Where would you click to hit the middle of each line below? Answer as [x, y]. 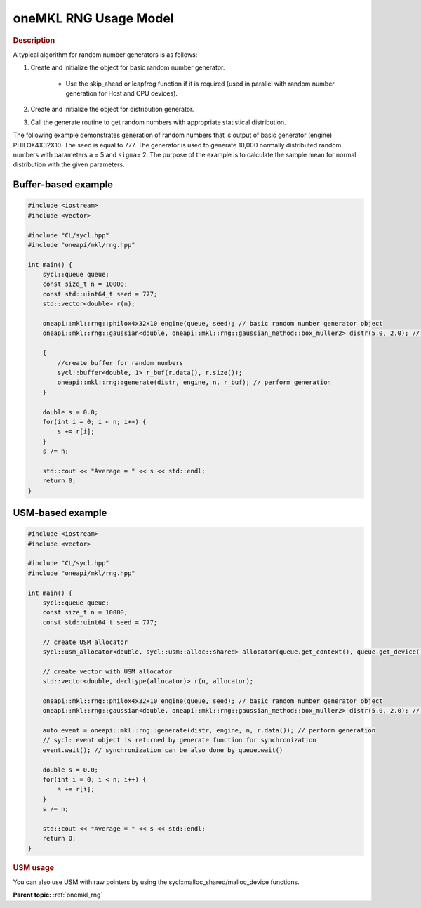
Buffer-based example [63, 185]
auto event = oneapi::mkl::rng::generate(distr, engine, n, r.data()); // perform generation [209, 731]
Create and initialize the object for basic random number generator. [128, 67]
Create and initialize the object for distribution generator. [112, 110]
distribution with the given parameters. [69, 164]
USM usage [34, 867]
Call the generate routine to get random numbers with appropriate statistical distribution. [159, 122]
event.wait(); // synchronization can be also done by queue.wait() [163, 750]
